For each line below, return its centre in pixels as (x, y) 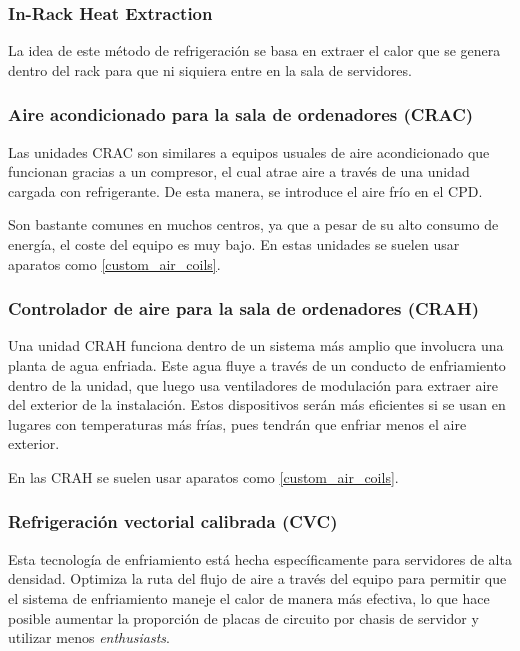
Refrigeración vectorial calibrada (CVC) (173, 521)
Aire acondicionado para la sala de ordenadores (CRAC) (241, 114)
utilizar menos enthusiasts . (89, 637)
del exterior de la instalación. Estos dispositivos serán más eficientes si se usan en (257, 404)
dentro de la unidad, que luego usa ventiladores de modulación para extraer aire (253, 384)
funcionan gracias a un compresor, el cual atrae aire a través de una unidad (239, 171)
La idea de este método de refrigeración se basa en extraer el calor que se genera (254, 50)
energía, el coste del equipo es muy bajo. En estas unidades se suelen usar (234, 244)
